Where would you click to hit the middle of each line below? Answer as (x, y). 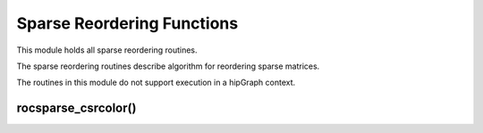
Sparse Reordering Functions (127, 23)
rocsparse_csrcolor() (76, 108)
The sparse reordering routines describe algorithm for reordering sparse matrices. (168, 66)
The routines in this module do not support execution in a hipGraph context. (156, 83)
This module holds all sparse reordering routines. (107, 50)
